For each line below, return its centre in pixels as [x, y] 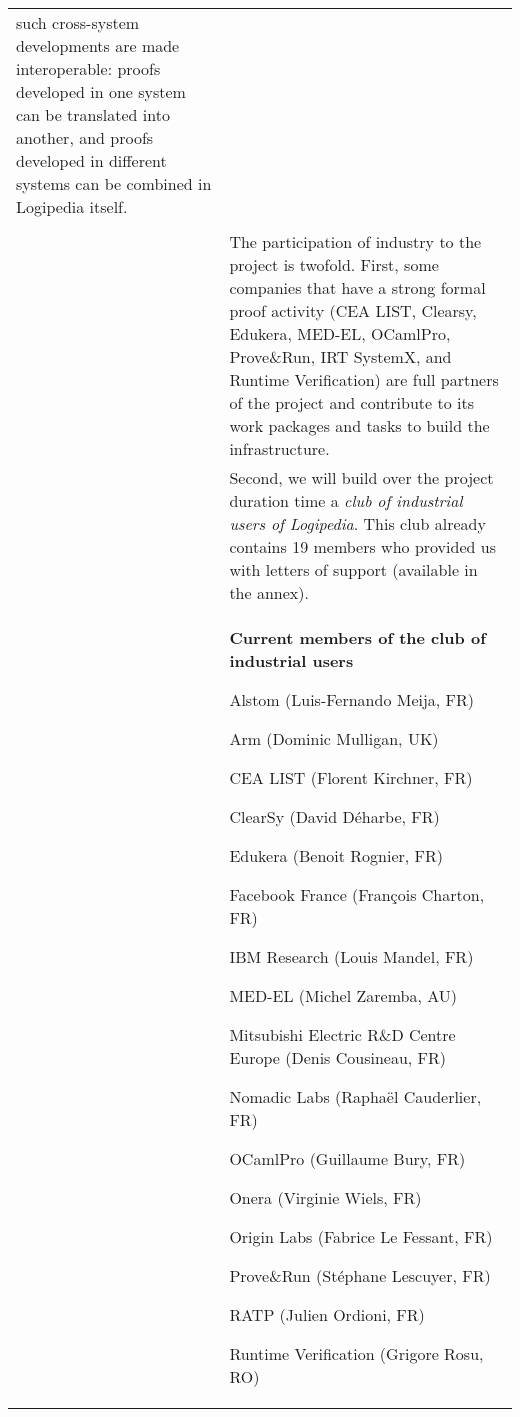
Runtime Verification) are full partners [364, 379]
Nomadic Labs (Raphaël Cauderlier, [355, 1096]
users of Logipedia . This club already [357, 523]
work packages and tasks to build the [359, 425]
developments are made [98, 45]
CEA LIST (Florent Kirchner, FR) [351, 777]
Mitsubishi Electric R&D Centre [342, 1034]
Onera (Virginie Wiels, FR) [325, 1197]
